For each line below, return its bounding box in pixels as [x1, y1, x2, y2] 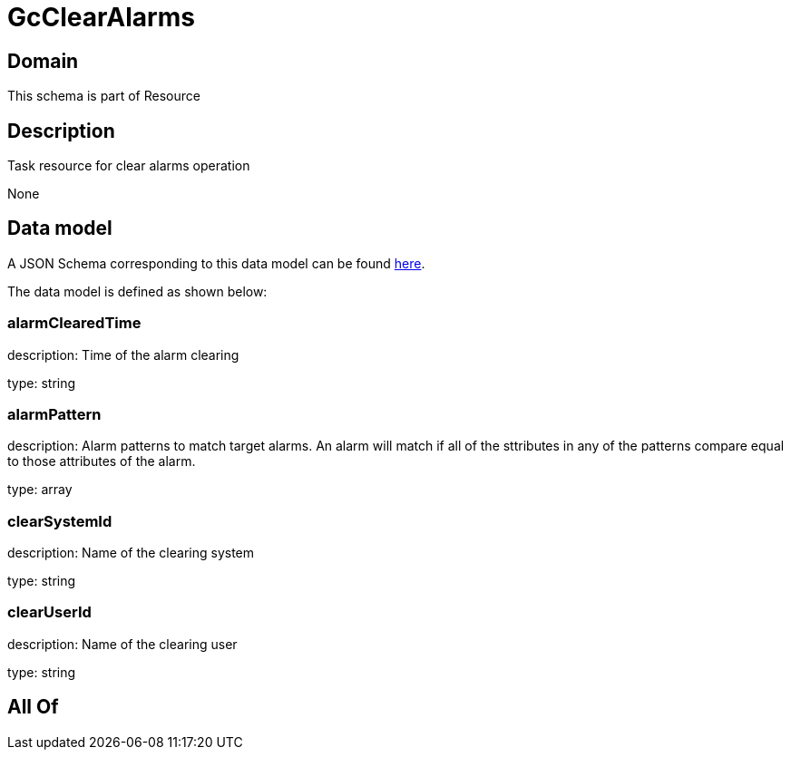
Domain [7, 49, 79, 73]
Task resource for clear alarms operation [7, 158, 250, 174]
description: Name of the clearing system [7, 545, 255, 561]
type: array [7, 481, 73, 498]
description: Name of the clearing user [7, 636, 238, 652]
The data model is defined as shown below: [7, 283, 268, 299]
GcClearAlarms [7, 2, 195, 33]
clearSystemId [7, 511, 112, 530]
